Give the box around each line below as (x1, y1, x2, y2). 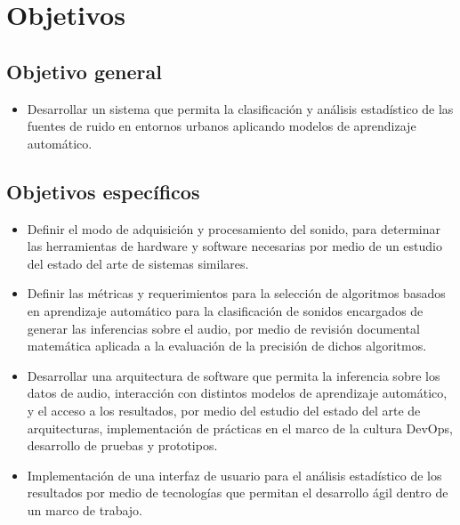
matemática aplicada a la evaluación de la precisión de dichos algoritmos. (27, 336, 427, 355)
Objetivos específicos (6, 177, 200, 205)
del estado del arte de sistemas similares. (27, 254, 249, 272)
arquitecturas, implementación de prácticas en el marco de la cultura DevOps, (27, 418, 453, 437)
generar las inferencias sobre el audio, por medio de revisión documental (27, 319, 420, 337)
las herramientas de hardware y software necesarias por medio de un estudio (27, 237, 442, 255)
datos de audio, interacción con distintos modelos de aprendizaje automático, (27, 384, 448, 402)
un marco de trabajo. (27, 500, 143, 519)
